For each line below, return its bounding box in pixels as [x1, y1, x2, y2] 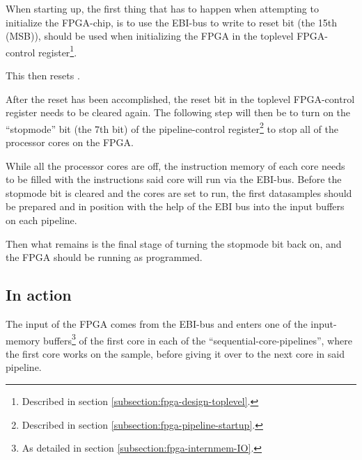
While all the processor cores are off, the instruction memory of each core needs [6, 158, 345, 173]
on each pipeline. [6, 213, 77, 228]
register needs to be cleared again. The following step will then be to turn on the [6, 105, 351, 120]
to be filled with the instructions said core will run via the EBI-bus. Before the [6, 172, 342, 187]
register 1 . [38, 42, 77, 59]
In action [6, 284, 72, 306]
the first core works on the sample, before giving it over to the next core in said [6, 346, 345, 360]
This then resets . [6, 68, 80, 83]
